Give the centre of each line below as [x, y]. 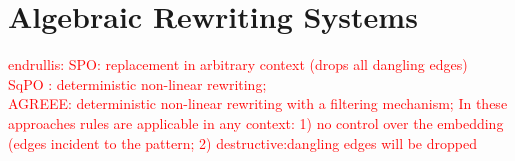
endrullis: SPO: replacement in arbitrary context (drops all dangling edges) [238, 64]
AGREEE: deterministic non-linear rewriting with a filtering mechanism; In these [258, 103]
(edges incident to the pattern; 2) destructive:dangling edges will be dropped [242, 142]
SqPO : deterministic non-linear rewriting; [137, 83]
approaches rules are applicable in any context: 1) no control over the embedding [256, 122]
